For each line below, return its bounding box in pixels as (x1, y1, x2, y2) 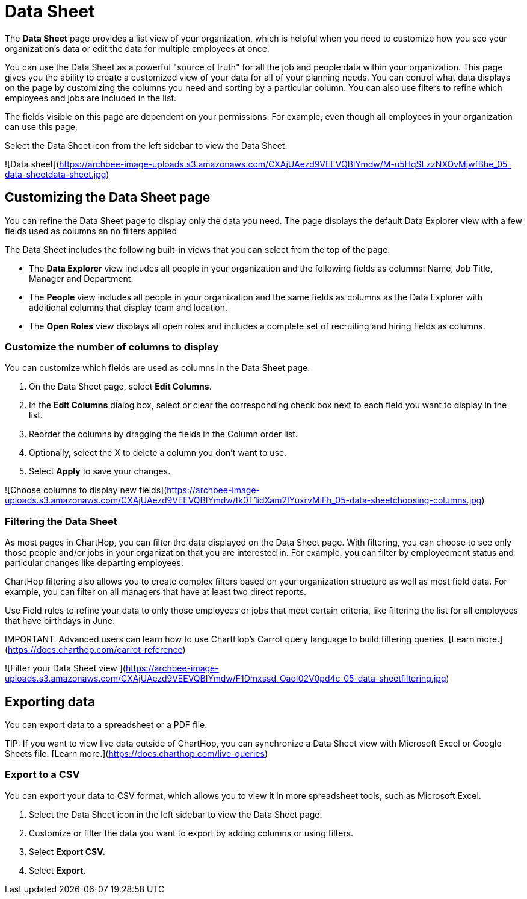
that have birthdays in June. (5, 615, 115, 626)
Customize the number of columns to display (5, 340, 219, 353)
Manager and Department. (29, 273, 134, 284)
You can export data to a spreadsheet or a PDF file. (5, 719, 208, 730)
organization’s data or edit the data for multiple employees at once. (5, 43, 270, 54)
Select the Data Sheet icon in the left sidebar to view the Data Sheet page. (29, 809, 322, 820)
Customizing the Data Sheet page (5, 190, 211, 205)
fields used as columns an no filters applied (5, 225, 177, 236)
